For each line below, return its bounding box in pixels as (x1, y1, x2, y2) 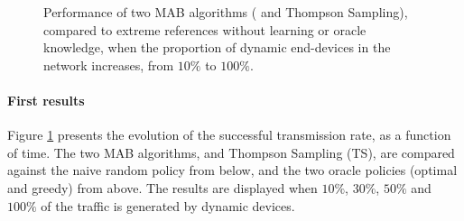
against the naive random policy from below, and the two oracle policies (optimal (7, 161, 458, 180)
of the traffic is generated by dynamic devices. (41, 196, 295, 215)
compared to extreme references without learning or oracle (43, 20, 367, 39)
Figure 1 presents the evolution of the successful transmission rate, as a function (7, 125, 451, 144)
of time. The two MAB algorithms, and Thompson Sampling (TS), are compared (7, 143, 455, 161)
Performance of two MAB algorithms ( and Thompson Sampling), (43, 3, 408, 21)
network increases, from (43, 55, 174, 74)
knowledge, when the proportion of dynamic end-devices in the (43, 38, 391, 57)
